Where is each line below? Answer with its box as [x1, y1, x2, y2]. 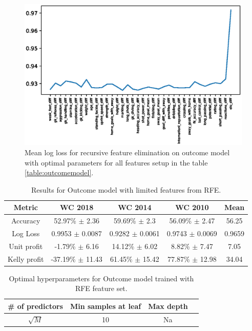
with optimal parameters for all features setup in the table [25, 157, 208, 168]
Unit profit [9, 240, 43, 251]
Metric [13, 202, 38, 213]
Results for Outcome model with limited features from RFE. [31, 184, 221, 195]
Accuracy [11, 215, 40, 226]
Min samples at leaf [70, 300, 141, 311]
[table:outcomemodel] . [25, 167, 94, 178]
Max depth [148, 300, 188, 311]
